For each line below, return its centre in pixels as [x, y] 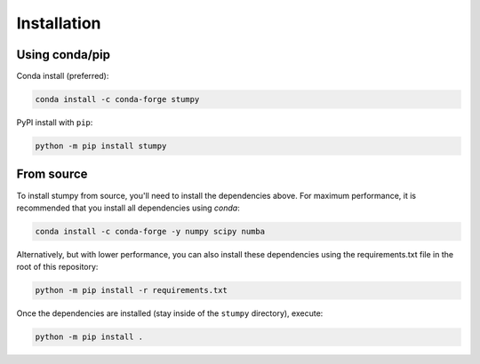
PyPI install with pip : [55, 123]
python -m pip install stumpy [101, 146]
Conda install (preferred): [63, 76]
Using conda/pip [64, 55]
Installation [59, 23]
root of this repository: [57, 267]
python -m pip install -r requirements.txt [132, 290]
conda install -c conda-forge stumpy [117, 99]
